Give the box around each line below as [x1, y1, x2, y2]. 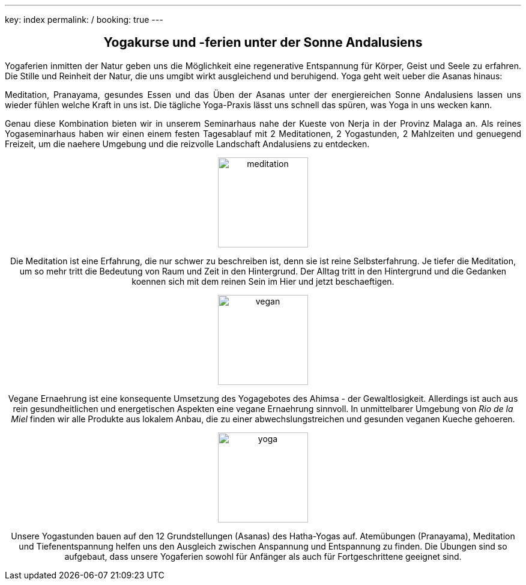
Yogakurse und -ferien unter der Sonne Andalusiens [103, 35, 423, 50]
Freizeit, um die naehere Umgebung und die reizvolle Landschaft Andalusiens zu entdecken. [5, 138, 370, 149]
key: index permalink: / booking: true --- [5, 14, 163, 25]
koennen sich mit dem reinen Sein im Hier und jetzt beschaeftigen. [131, 276, 394, 286]
